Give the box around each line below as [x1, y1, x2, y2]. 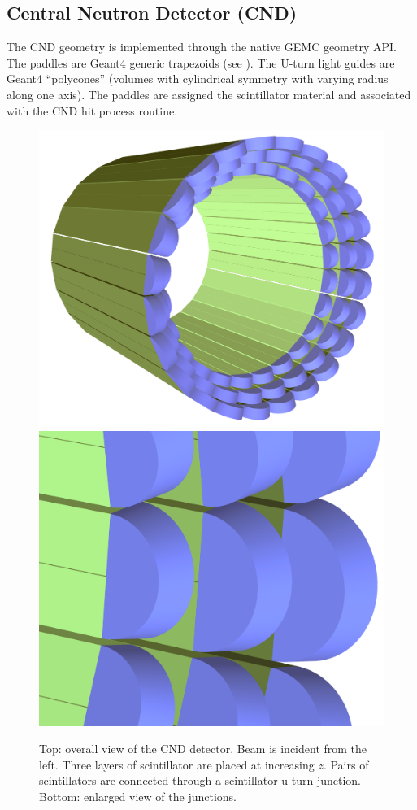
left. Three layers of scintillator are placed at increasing [39, 756, 315, 773]
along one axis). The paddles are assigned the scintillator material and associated [7, 85, 411, 102]
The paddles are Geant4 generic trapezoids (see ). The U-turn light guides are [7, 54, 395, 71]
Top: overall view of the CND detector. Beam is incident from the [39, 740, 367, 757]
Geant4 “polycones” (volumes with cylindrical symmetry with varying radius [7, 70, 389, 87]
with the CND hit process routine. [7, 102, 178, 119]
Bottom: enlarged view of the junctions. [39, 787, 237, 804]
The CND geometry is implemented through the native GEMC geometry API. [7, 38, 397, 55]
